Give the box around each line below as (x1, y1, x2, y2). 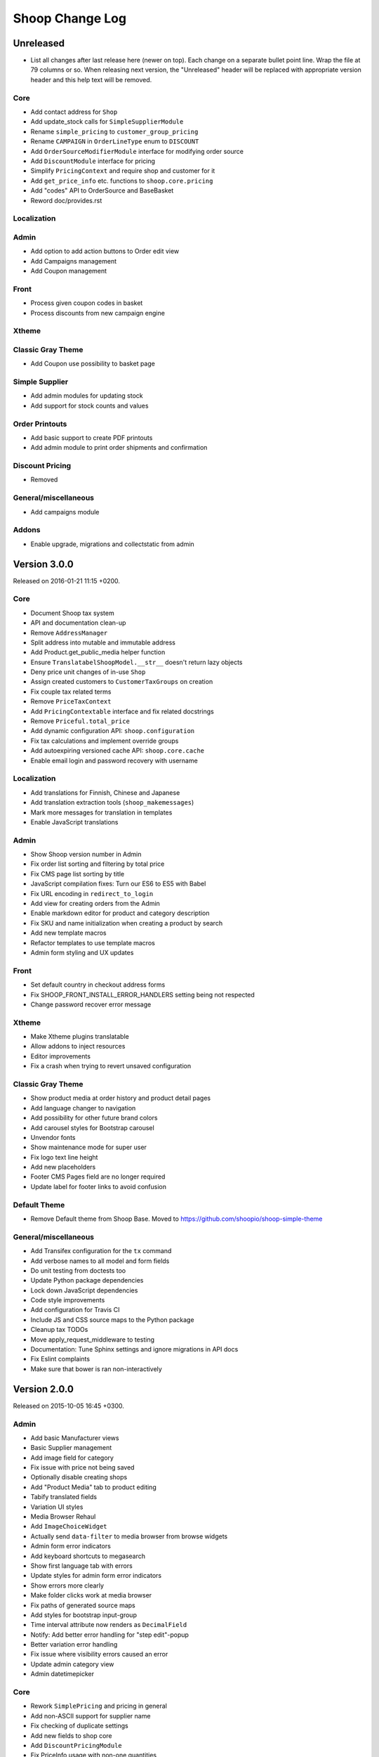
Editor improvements (30, 1051, 91, 1061)
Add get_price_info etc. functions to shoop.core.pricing (30, 176, 213, 185)
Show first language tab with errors (30, 1561, 133, 1570)
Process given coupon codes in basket (30, 299, 143, 307)
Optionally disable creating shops (30, 1473, 128, 1482)
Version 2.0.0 (13, 1383, 74, 1395)
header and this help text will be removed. (30, 75, 152, 84)
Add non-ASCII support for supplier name (30, 1711, 151, 1720)
